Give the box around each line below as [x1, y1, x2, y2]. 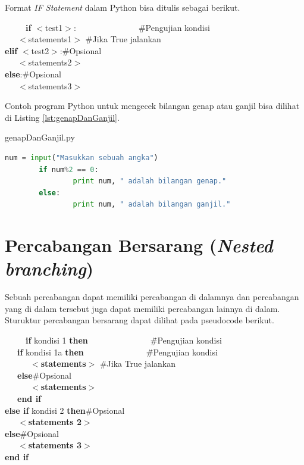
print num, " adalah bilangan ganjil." [73, 200, 231, 209]
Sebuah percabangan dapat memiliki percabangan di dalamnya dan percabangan [5, 291, 299, 303]
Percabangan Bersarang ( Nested [5, 233, 273, 258]
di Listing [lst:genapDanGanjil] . [5, 111, 120, 123]
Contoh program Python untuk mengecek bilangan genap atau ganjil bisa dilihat [5, 99, 300, 112]
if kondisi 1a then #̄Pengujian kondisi [17, 345, 218, 358]
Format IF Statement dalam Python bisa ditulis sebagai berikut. [5, 1, 240, 13]
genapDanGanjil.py [5, 131, 75, 143]
